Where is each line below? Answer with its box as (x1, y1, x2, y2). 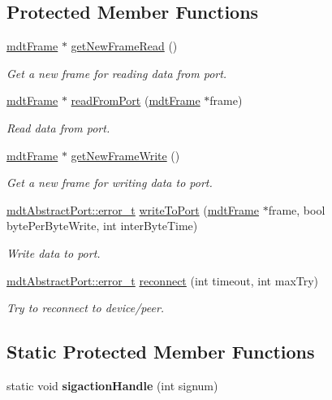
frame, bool (268, 201, 326, 218)
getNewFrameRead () (71, 37, 178, 54)
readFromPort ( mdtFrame (71, 92, 200, 109)
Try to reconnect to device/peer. (6, 299, 165, 316)
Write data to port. (6, 244, 101, 261)
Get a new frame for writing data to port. (6, 174, 213, 191)
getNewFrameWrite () (71, 146, 180, 163)
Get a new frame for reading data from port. (6, 64, 227, 81)
